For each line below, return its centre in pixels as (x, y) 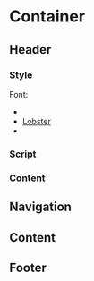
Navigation (40, 207)
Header (30, 50)
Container (47, 17)
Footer (28, 267)
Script (23, 154)
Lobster (36, 121)
